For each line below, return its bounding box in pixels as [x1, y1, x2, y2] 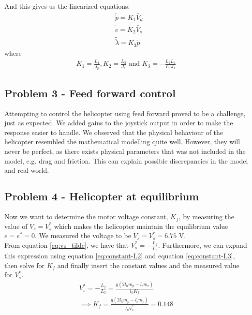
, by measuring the [178, 211, 235, 222]
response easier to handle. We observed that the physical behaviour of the [4, 127, 223, 137]
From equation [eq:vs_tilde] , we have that [4, 240, 129, 250]
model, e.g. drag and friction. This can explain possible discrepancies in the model [4, 155, 248, 165]
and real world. [4, 165, 49, 175]
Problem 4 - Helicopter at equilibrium [4, 189, 199, 204]
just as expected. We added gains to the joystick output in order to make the [4, 118, 233, 128]
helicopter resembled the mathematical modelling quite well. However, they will [4, 136, 240, 147]
